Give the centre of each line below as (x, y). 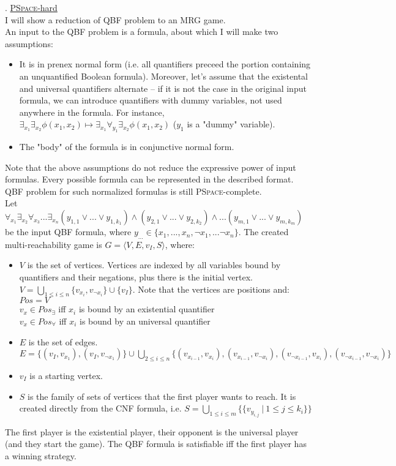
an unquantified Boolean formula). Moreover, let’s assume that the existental (163, 76)
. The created (263, 232)
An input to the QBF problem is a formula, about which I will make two (142, 32)
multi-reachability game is (54, 244)
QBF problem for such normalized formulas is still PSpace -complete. (133, 191)
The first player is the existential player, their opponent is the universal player (152, 431)
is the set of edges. (63, 341)
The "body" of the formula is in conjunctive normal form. (127, 147)
